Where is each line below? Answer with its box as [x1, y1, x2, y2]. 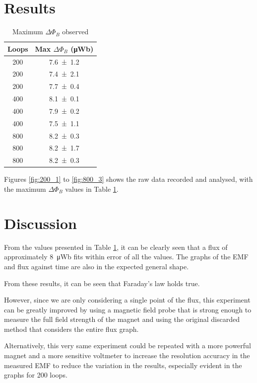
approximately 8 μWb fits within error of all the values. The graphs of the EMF [4, 251, 249, 262]
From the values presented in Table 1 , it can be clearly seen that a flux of [4, 241, 228, 252]
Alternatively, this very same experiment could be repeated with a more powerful [4, 340, 251, 351]
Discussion [4, 213, 77, 233]
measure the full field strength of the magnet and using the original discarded [4, 314, 240, 324]
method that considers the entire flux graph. [4, 323, 139, 334]
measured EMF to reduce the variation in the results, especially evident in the [4, 360, 242, 370]
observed [62, 26, 89, 37]
